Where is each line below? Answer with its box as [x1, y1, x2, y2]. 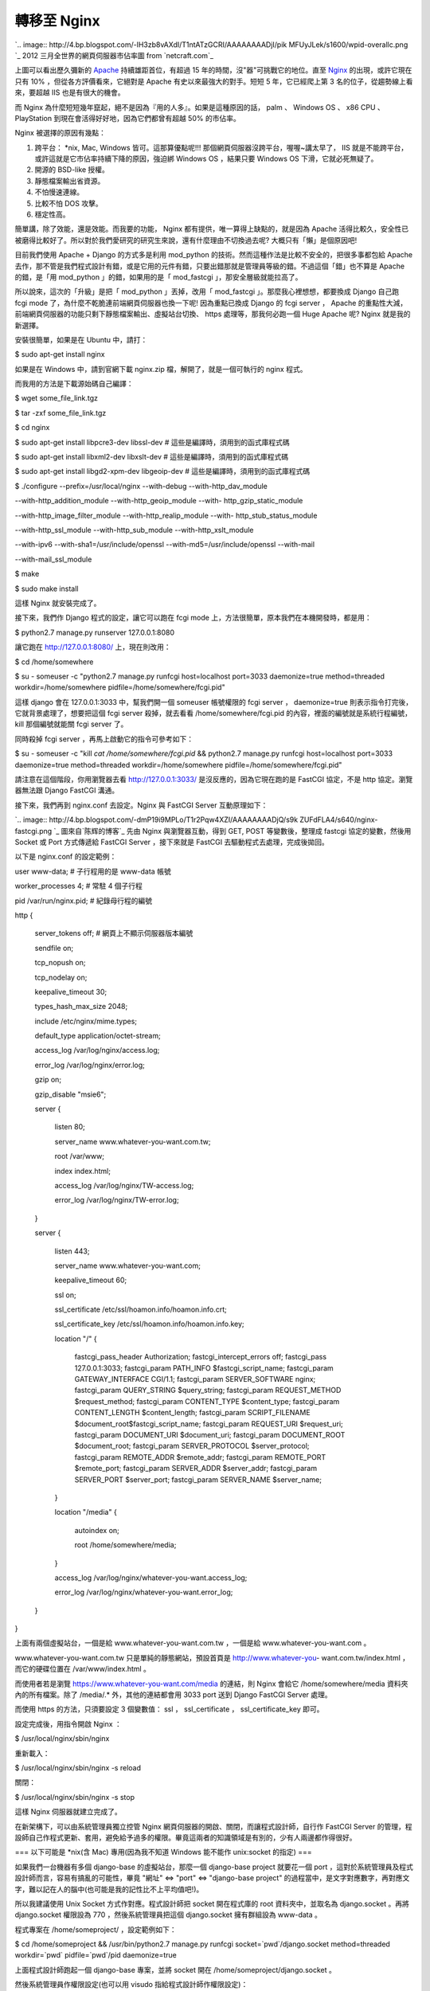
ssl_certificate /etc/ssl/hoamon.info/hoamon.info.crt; [54, 1305, 227, 1314]
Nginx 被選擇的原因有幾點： [14, 128, 107, 138]
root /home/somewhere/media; [74, 1540, 177, 1550]
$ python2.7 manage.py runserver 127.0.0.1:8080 [14, 628, 175, 637]
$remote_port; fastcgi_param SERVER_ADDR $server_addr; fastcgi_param [74, 1464, 318, 1473]
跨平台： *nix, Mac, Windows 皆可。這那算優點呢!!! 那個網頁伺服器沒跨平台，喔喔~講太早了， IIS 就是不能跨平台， [34, 143, 408, 152]
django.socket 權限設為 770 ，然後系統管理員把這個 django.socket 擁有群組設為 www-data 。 [14, 1910, 322, 1919]
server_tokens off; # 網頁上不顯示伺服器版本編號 [34, 929, 193, 938]
